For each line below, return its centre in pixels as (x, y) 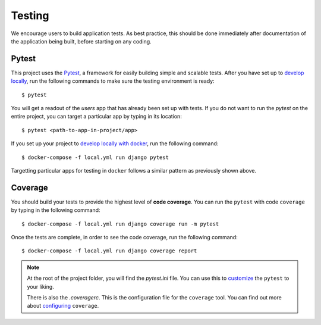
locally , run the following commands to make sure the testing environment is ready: (113, 81)
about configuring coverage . (63, 306)
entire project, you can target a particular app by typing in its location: (97, 117)
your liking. (41, 286)
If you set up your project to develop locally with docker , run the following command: (115, 143)
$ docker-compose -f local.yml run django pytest (95, 157)
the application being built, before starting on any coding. (81, 41)
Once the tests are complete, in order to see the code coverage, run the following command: (124, 237)
